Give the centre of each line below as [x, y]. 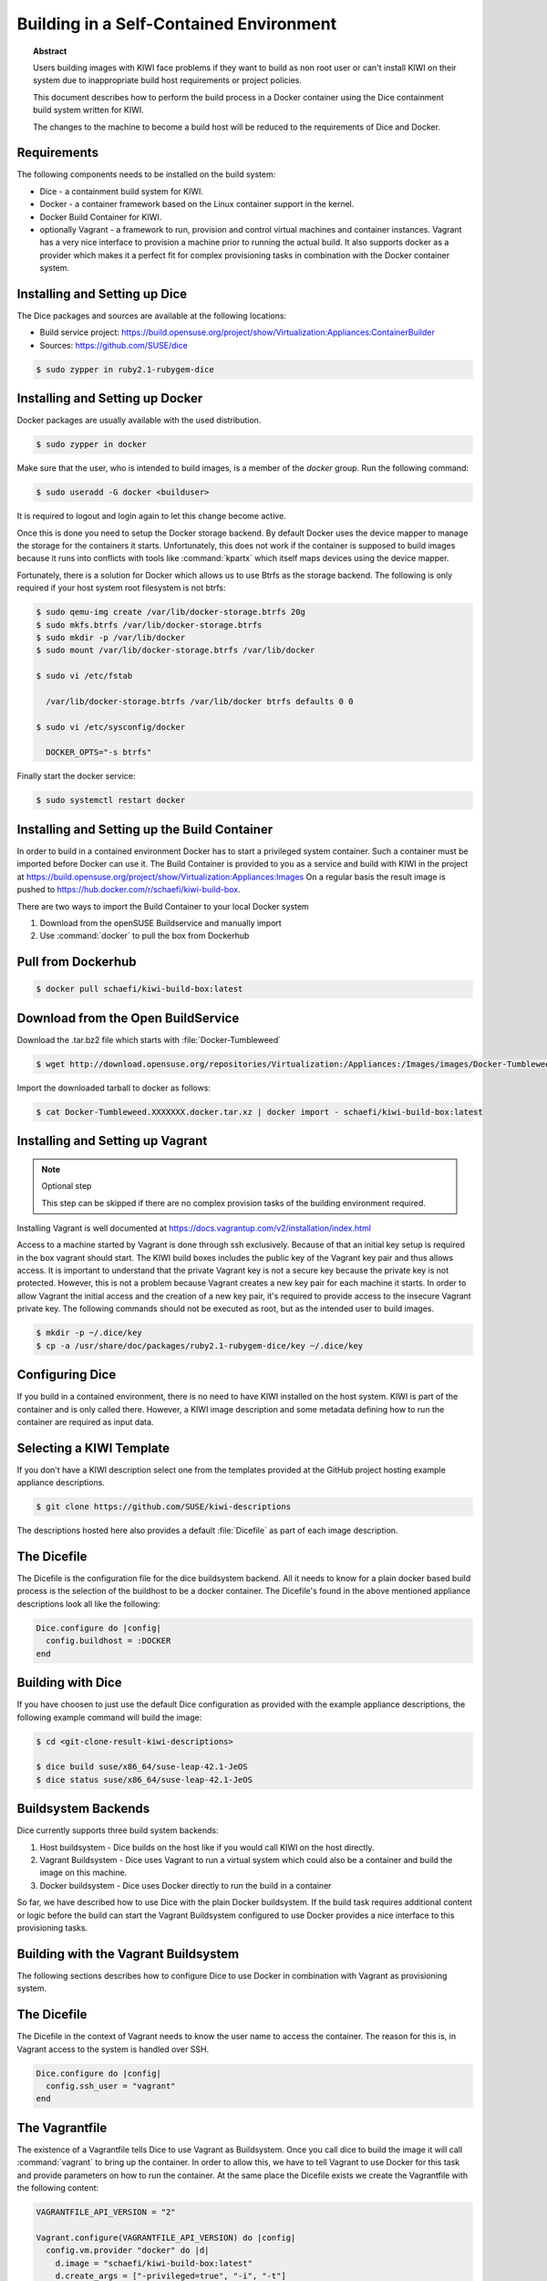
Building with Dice [69, 1683]
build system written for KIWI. [89, 110]
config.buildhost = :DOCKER [108, 1641]
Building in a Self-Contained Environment [177, 24]
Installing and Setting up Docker [110, 398]
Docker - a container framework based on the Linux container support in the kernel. [197, 204]
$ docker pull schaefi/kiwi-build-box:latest [139, 989]
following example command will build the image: [109, 1717]
